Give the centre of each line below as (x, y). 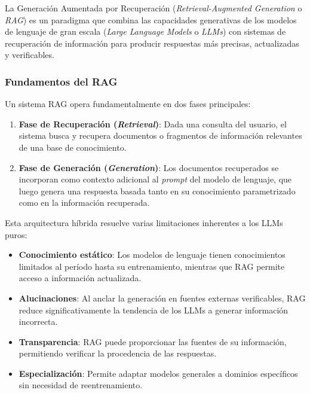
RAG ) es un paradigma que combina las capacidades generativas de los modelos (151, 19)
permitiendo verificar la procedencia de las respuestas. (118, 353)
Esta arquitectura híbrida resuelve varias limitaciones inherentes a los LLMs (144, 222)
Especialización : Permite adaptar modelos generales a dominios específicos (158, 373)
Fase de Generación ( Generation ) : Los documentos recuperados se (149, 167)
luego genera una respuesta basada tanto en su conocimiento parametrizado (157, 191)
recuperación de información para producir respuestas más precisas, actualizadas (152, 43)
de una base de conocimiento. (73, 147)
